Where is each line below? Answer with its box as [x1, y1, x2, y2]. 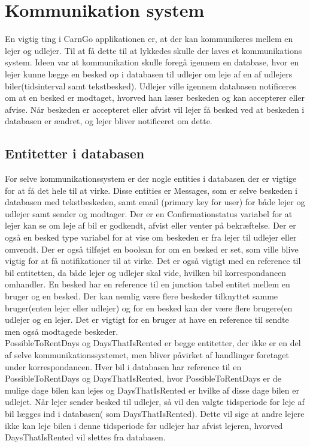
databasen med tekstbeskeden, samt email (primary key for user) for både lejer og [5, 196, 305, 208]
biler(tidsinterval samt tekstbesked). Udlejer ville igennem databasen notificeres [5, 79, 296, 92]
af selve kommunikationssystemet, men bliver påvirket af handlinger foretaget [5, 348, 289, 361]
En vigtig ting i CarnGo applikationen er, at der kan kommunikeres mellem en [5, 32, 293, 45]
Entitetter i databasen [5, 144, 145, 163]
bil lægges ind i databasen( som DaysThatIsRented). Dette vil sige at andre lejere [5, 407, 305, 419]
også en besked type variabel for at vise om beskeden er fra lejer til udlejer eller [5, 231, 297, 244]
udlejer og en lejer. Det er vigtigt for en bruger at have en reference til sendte [5, 313, 289, 326]
